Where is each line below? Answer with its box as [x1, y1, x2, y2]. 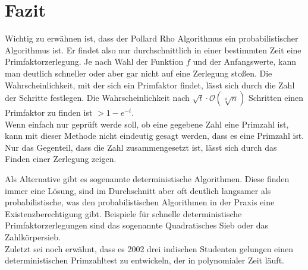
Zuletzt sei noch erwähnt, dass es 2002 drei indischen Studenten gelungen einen [5, 242, 293, 255]
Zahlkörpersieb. [5, 231, 61, 243]
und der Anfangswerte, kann [193, 55, 297, 68]
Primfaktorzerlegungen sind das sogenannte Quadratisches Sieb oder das [5, 219, 269, 231]
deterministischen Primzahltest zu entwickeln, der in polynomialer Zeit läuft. [5, 254, 284, 266]
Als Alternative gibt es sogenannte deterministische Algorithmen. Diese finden [5, 173, 290, 185]
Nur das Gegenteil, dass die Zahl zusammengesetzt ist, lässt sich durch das [5, 141, 277, 153]
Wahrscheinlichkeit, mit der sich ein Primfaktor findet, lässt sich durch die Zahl [5, 78, 295, 91]
